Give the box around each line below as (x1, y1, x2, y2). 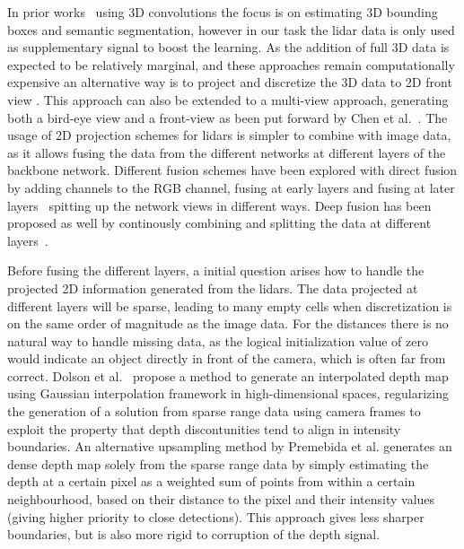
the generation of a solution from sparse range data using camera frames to (7, 402, 421, 421)
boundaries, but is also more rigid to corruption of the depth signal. (7, 525, 381, 544)
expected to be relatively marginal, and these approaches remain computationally (7, 55, 455, 74)
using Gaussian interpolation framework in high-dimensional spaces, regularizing (7, 384, 449, 403)
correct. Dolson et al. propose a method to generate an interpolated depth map (7, 366, 449, 385)
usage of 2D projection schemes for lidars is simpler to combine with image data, (7, 126, 451, 144)
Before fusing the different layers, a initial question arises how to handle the (7, 261, 425, 280)
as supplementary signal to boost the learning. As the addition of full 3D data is (7, 38, 450, 57)
